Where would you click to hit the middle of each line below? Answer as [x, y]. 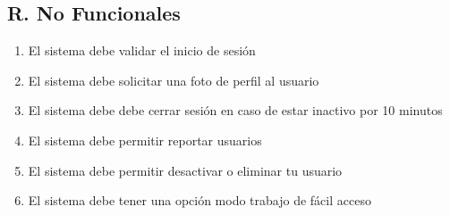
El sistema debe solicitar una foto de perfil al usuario [174, 80]
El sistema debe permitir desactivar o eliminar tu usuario [185, 170]
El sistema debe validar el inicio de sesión [142, 50]
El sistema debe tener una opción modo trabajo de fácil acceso [200, 200]
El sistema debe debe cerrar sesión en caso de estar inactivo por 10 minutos [235, 110]
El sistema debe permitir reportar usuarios [145, 140]
